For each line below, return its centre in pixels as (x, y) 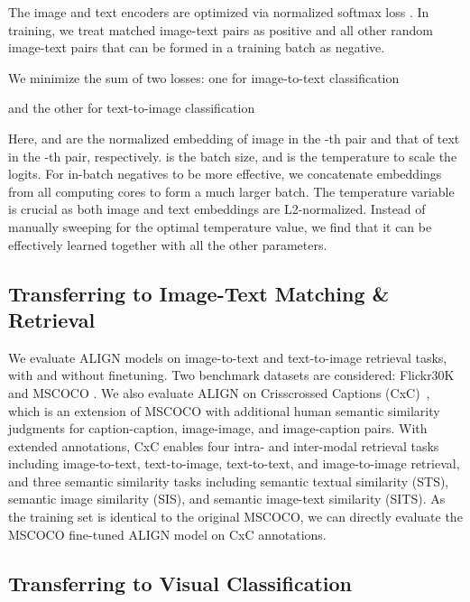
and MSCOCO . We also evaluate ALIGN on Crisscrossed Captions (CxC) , (219, 392)
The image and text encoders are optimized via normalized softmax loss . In (219, 12)
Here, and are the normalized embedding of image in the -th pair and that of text (234, 138)
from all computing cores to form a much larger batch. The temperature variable (231, 191)
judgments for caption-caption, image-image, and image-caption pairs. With (218, 428)
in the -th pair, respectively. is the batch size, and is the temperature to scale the (233, 156)
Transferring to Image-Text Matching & (199, 293)
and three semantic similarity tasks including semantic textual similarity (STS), (229, 481)
